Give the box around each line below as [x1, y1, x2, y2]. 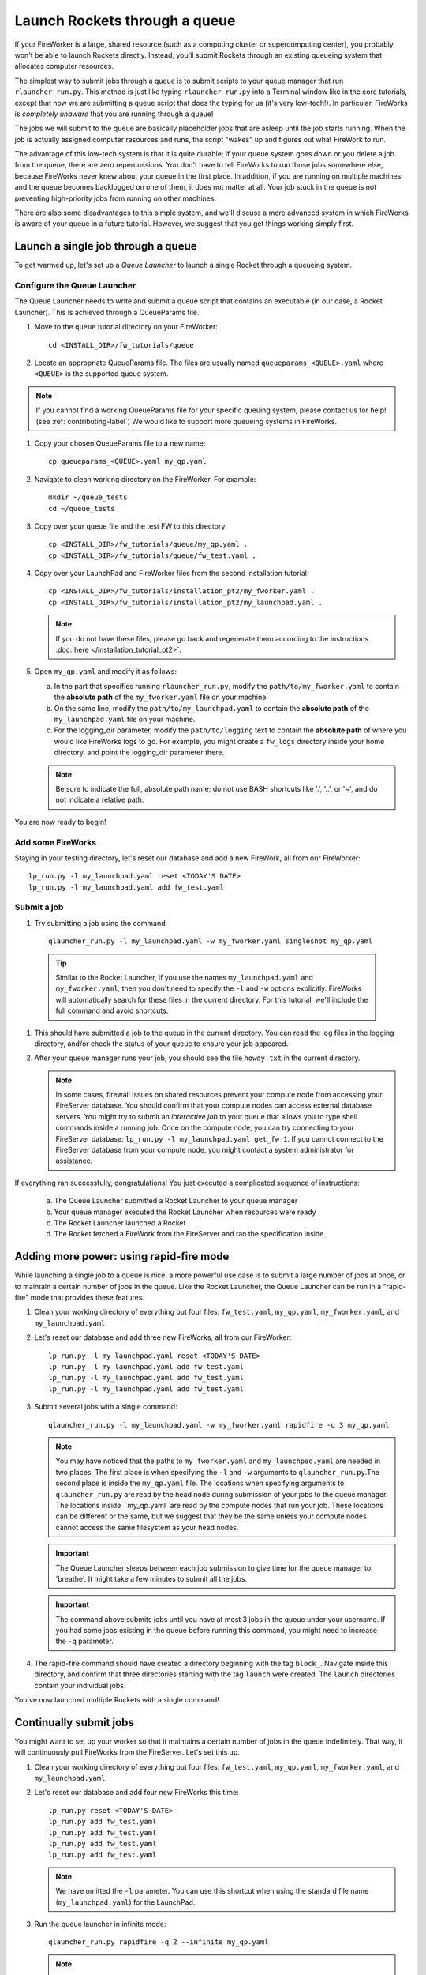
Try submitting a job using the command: [34, 918, 168, 927]
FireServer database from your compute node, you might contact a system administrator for [55, 1145, 354, 1155]
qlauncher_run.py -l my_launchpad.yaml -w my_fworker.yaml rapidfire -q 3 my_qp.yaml [48, 1420, 390, 1429]
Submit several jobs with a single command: [34, 1402, 177, 1412]
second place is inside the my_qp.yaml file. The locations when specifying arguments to [55, 1478, 345, 1488]
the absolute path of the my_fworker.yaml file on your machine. [54, 692, 268, 702]
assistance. [55, 1156, 93, 1165]
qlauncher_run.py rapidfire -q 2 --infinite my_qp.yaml [48, 1938, 269, 1947]
